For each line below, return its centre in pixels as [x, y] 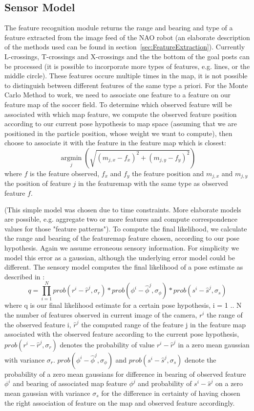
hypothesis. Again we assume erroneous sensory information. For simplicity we [122, 247]
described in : [25, 276]
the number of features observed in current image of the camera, [101, 315]
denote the [201, 359]
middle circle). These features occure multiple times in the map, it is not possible [126, 76]
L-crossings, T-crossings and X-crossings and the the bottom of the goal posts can [127, 56]
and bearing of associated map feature [70, 383]
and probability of [165, 383]
